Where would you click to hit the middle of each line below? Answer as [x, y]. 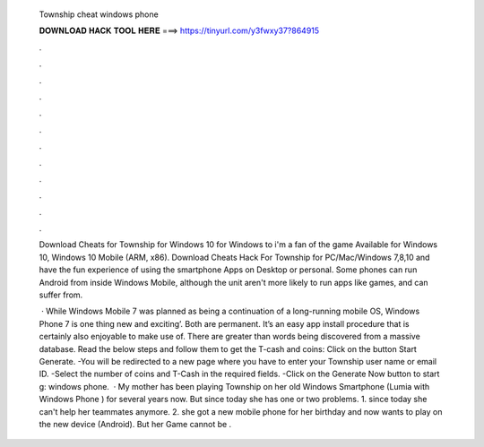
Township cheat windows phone [99, 14]
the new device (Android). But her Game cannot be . [135, 424]
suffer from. [61, 295]
